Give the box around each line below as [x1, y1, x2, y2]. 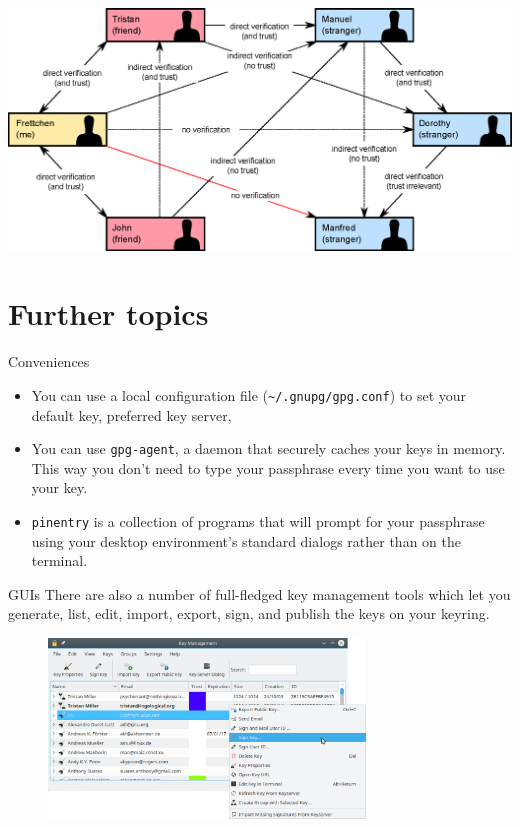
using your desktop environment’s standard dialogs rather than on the [31, 530, 461, 551]
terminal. [31, 550, 88, 571]
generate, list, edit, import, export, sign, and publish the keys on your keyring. [8, 603, 490, 624]
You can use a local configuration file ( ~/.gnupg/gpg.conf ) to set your [31, 384, 467, 405]
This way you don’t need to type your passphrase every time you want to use [31, 457, 505, 478]
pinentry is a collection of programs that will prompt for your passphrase [31, 511, 485, 532]
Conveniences [8, 351, 90, 372]
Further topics [8, 293, 209, 334]
